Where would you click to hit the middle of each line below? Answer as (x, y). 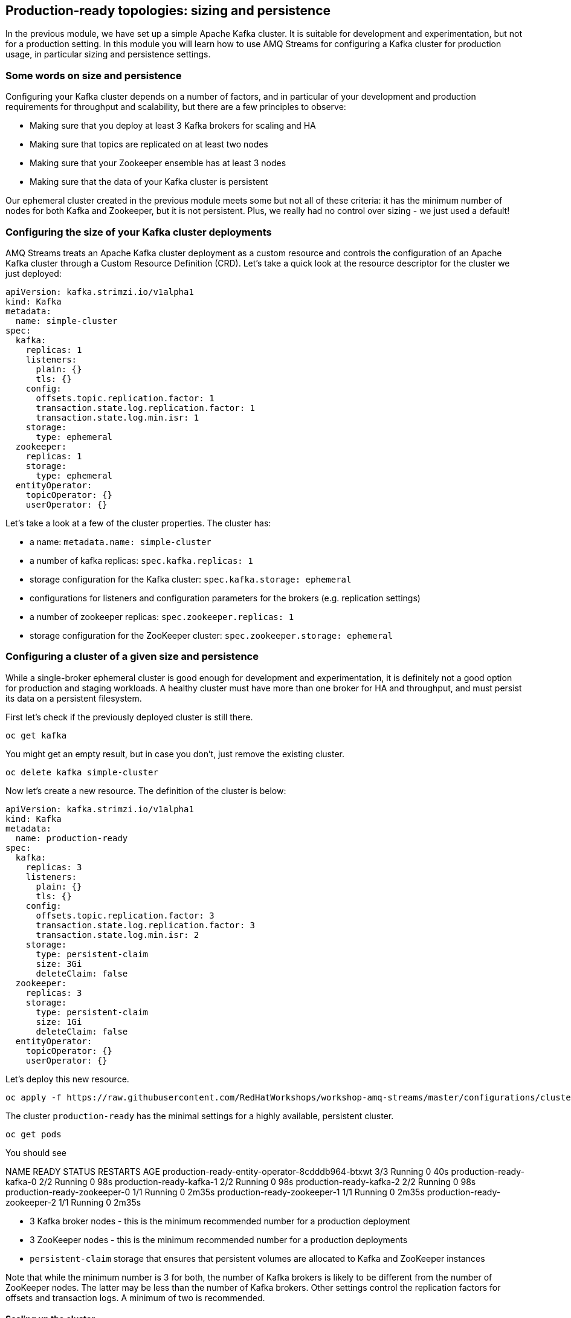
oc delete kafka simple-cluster (82, 772)
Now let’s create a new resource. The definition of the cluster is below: (146, 790)
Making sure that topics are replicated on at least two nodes (149, 144)
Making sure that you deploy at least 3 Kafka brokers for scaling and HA (173, 126)
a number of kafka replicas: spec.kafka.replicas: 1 (141, 560)
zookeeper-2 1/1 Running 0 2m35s (73, 1202)
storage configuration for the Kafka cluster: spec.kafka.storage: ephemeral (191, 579)
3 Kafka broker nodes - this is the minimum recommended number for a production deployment (220, 1221)
